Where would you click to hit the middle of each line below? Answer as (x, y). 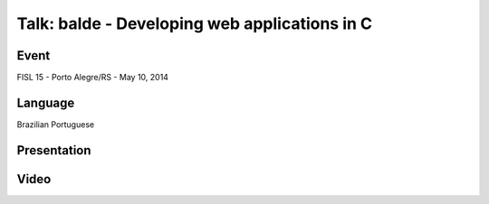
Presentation (54, 150)
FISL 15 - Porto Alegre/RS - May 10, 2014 (93, 78)
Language (46, 102)
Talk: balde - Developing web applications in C (195, 23)
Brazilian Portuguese (56, 124)
